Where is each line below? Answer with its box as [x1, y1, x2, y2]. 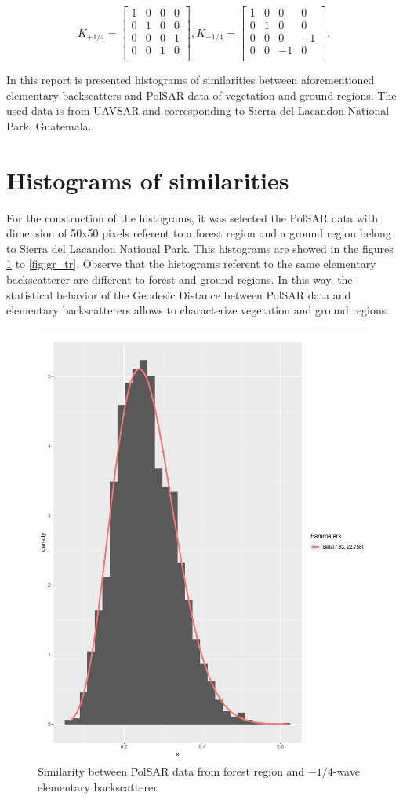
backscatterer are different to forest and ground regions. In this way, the [6, 271, 353, 288]
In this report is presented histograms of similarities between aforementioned [6, 72, 375, 88]
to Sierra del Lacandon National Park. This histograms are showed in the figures [6, 240, 394, 256]
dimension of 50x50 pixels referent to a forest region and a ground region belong [6, 225, 391, 241]
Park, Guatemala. [6, 117, 92, 134]
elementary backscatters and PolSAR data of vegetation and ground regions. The [6, 86, 397, 103]
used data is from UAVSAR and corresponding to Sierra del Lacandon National [6, 102, 390, 119]
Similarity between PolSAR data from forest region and [38, 763, 305, 780]
